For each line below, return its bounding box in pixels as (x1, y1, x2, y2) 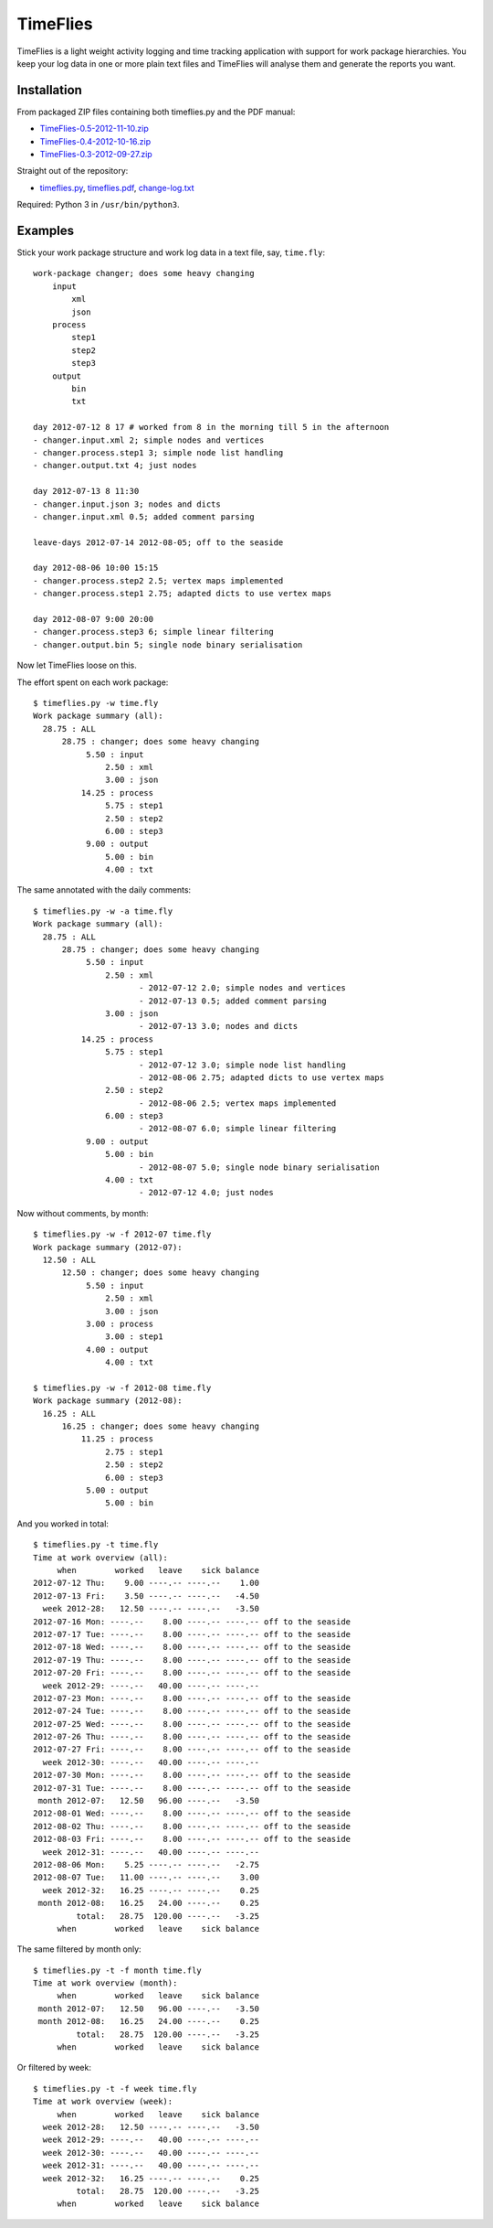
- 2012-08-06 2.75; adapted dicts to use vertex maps (138, 1072, 385, 1083)
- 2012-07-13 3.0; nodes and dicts (138, 1021, 299, 1032)
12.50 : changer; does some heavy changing (61, 1268, 260, 1278)
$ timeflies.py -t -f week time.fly (33, 2083, 197, 2094)
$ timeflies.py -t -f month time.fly (33, 1965, 203, 1976)
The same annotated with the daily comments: (16, 884, 192, 895)
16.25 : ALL (42, 1409, 96, 1419)
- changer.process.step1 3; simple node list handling (33, 447, 284, 457)
